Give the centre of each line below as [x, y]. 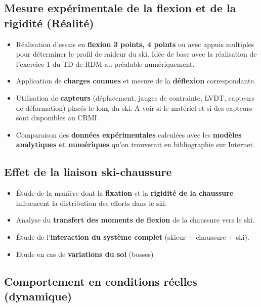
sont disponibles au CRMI [56, 118]
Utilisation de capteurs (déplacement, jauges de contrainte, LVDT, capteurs [135, 97]
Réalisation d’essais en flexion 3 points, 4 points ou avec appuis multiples [135, 44]
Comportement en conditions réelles [101, 281]
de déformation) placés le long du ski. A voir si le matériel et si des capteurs [134, 107]
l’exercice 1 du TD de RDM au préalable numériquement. [105, 63]
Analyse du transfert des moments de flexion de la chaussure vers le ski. [135, 220]
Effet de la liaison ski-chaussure [88, 172]
